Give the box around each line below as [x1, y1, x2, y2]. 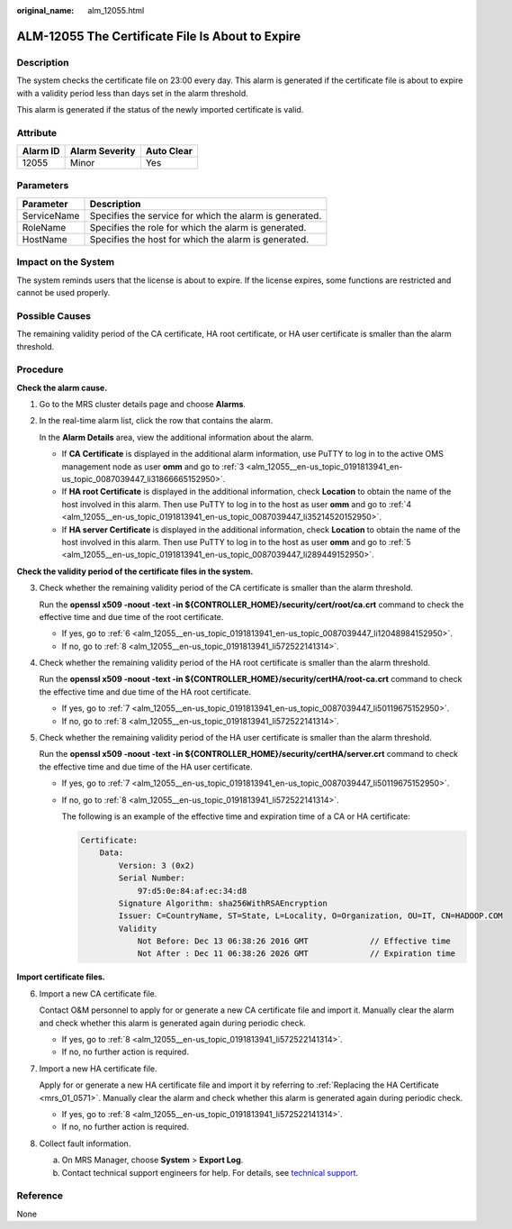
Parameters [16, 179, 69, 192]
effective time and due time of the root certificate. [39, 611, 224, 622]
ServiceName [22, 209, 80, 222]
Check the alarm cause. [16, 382, 108, 393]
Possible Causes [16, 309, 92, 322]
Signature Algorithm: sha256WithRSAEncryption [118, 897, 328, 908]
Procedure [16, 363, 64, 376]
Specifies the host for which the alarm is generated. [89, 232, 310, 245]
